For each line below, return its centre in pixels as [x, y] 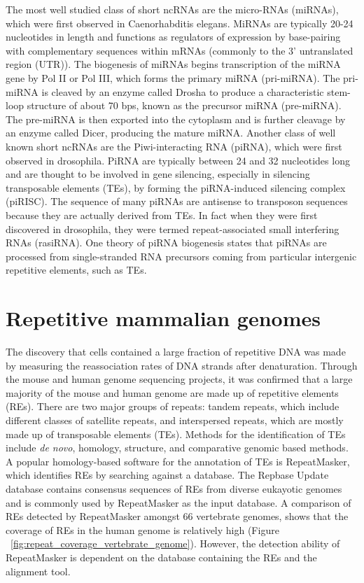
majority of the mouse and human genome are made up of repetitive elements [172, 392]
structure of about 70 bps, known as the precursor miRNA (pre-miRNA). [184, 105]
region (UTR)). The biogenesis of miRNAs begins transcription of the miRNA [173, 64]
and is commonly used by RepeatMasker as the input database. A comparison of [178, 502]
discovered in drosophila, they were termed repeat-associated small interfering [173, 229]
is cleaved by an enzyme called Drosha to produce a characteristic [183, 91]
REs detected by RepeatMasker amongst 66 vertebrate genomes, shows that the [177, 516]
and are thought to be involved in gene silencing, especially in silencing [158, 174]
